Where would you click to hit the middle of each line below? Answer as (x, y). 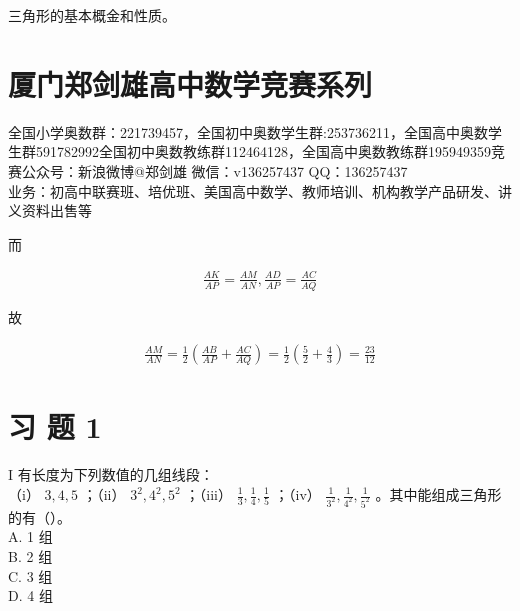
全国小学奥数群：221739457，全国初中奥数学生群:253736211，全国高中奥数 (248, 131)
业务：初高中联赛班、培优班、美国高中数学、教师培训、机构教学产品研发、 (253, 190)
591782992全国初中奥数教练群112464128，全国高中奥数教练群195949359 (263, 151)
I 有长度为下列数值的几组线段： (111, 474)
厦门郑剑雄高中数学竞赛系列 (190, 83)
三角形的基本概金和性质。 (92, 15)
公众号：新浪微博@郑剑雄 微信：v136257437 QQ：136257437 (214, 170)
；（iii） (209, 494)
